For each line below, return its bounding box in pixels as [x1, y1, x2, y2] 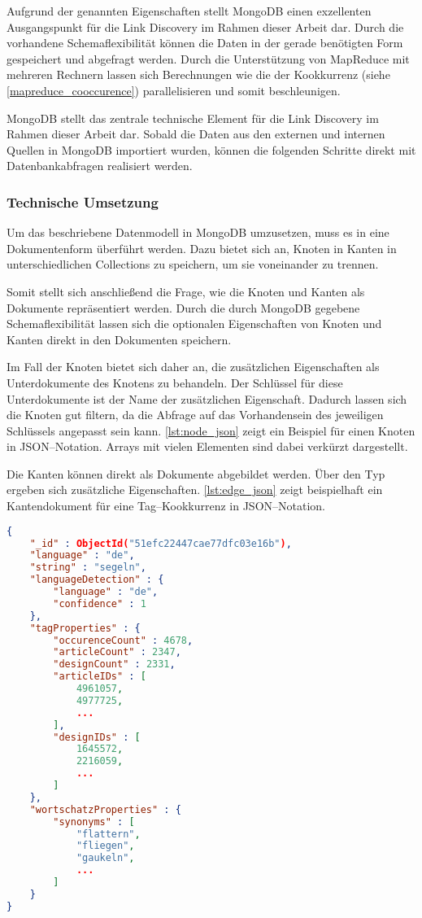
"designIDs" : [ [53, 731, 141, 743]
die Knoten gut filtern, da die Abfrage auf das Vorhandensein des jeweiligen [7, 406, 384, 423]
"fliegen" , [76, 840, 135, 852]
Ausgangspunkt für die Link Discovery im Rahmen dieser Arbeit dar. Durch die [7, 18, 404, 35]
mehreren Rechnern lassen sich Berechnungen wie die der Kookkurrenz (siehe [7, 66, 390, 83]
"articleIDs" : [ [53, 671, 146, 683]
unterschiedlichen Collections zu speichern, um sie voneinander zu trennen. [7, 256, 379, 273]
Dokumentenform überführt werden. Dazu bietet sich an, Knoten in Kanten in [7, 239, 397, 256]
